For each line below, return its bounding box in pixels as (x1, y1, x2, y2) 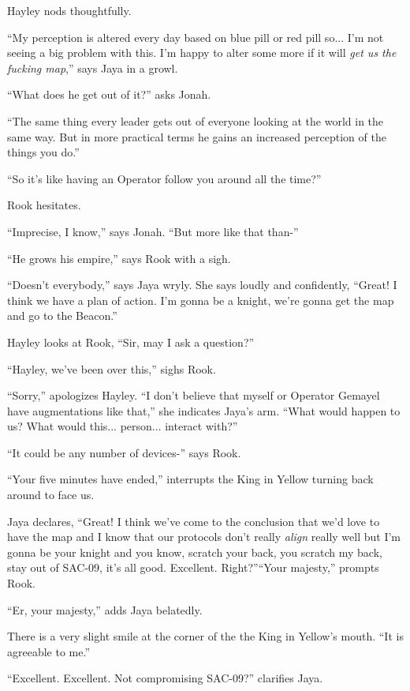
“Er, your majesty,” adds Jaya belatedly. (7, 601, 203, 618)
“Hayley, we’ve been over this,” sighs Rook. (7, 360, 216, 377)
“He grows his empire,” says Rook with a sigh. (7, 250, 231, 266)
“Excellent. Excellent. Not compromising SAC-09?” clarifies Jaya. (7, 670, 323, 686)
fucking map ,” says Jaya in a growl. (7, 59, 178, 76)
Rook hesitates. (7, 197, 81, 213)
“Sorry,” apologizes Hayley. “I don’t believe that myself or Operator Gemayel (7, 387, 380, 404)
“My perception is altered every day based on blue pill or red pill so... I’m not (7, 28, 384, 45)
